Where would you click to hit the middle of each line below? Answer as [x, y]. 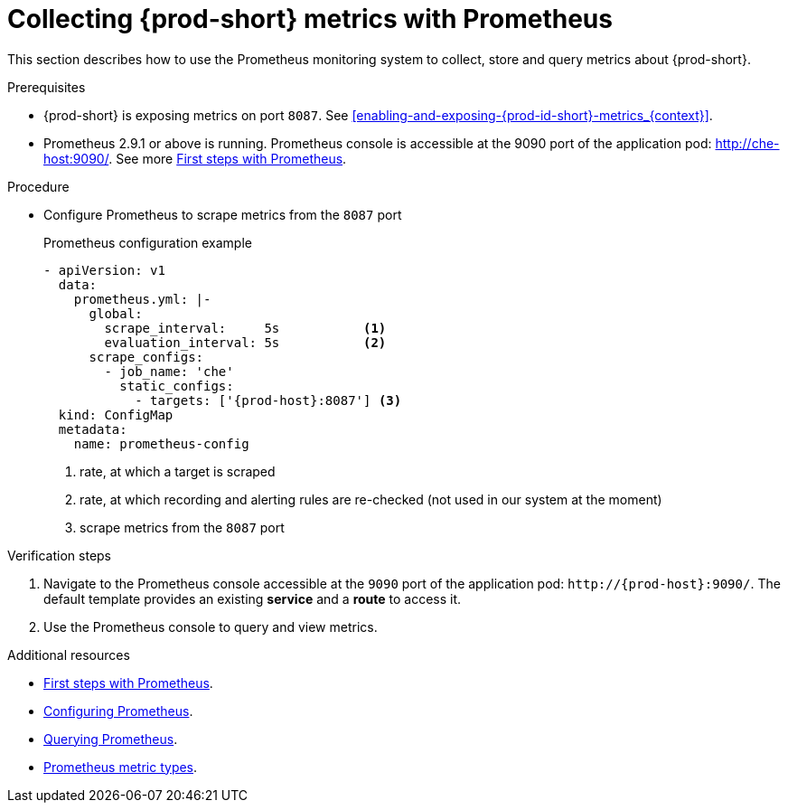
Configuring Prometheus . [118, 711]
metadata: [93, 429]
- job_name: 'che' [169, 371]
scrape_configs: [146, 357]
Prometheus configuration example [148, 242]
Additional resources [69, 655]
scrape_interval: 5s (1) [245, 328]
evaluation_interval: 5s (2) [245, 342]
